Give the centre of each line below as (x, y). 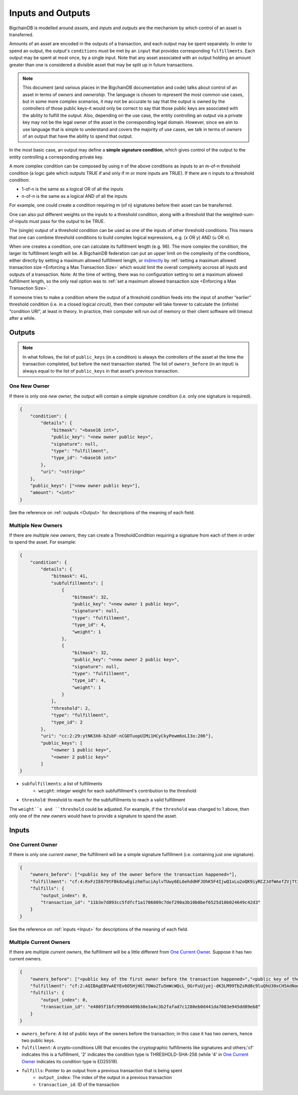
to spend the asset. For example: (43, 542)
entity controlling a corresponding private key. (56, 157)
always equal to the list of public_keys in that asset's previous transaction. (101, 371)
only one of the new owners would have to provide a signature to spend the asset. (93, 816)
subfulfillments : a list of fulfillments (62, 784)
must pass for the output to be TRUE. (67, 221)
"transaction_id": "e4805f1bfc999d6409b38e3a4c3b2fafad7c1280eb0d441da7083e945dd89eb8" (150, 1007)
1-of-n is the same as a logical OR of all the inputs (73, 189)
